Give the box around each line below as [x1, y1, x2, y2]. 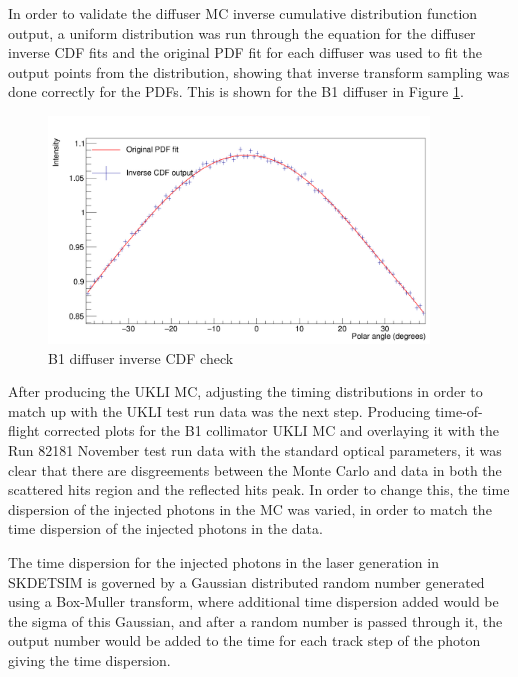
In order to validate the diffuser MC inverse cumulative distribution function [8, 3, 478, 23]
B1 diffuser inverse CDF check [48, 347, 234, 368]
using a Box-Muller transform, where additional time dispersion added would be [8, 591, 499, 612]
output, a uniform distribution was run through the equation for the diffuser [8, 22, 476, 43]
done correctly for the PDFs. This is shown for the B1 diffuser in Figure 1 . [8, 81, 464, 102]
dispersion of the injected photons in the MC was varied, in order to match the [8, 498, 492, 519]
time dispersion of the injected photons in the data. [8, 518, 323, 539]
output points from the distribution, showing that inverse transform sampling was [8, 61, 510, 82]
